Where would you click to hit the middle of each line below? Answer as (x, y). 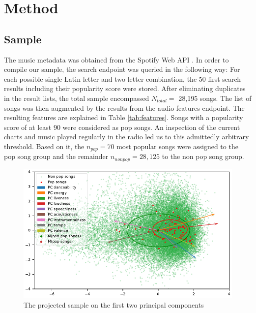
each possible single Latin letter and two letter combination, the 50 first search (123, 78)
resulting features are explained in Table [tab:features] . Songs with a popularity (124, 117)
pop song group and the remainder (56, 156)
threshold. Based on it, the (44, 146)
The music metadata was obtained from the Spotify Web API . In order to (116, 59)
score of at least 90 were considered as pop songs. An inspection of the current (122, 127)
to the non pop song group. (203, 156)
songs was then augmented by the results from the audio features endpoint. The (124, 108)
